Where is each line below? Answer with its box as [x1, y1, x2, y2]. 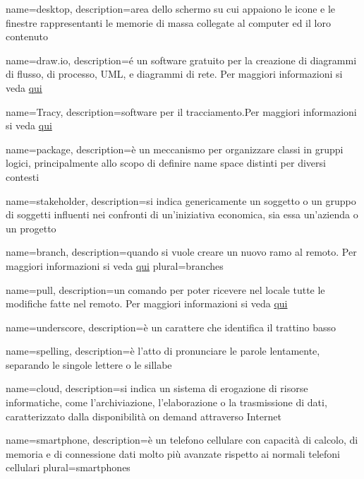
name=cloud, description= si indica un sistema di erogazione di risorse [6, 381, 308, 396]
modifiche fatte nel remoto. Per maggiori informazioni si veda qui [6, 296, 288, 311]
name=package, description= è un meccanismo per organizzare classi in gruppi [6, 141, 344, 156]
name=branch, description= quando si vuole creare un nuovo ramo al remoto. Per [6, 244, 357, 259]
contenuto [6, 29, 48, 44]
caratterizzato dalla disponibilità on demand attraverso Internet [6, 408, 281, 423]
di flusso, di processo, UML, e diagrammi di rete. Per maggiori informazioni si [6, 66, 343, 81]
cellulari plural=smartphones [6, 460, 131, 475]
